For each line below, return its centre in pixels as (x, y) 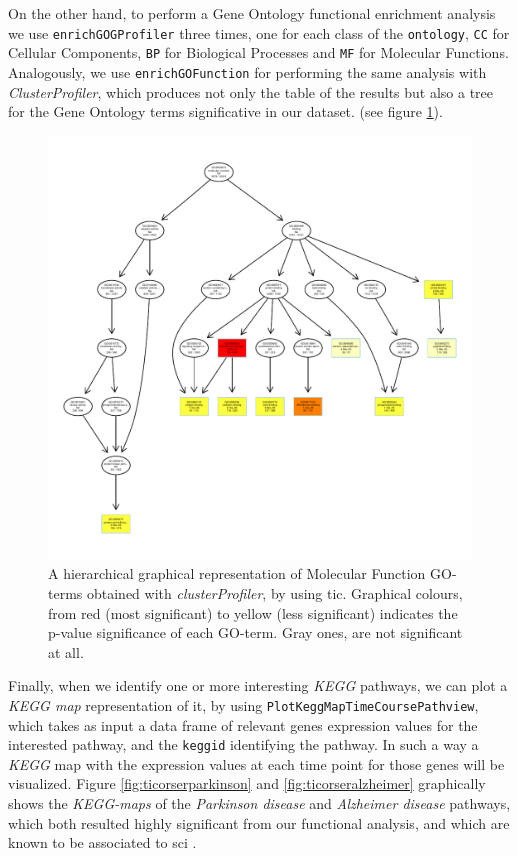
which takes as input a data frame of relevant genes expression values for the (243, 724)
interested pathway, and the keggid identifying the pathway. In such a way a (243, 744)
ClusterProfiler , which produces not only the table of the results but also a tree (251, 91)
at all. (66, 651)
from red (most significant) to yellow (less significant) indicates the (253, 612)
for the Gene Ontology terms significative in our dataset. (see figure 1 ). (225, 111)
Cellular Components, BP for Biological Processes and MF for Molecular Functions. (258, 52)
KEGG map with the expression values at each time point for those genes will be (256, 763)
